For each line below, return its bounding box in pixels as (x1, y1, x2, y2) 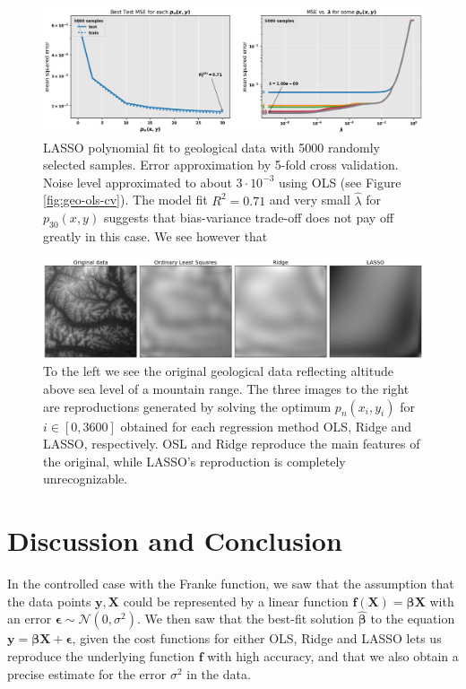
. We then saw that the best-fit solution (136, 609, 355, 628)
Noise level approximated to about (43, 172, 232, 191)
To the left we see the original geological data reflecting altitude (43, 362, 393, 380)
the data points (7, 591, 91, 610)
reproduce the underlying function (7, 647, 195, 666)
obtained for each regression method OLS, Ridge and (120, 416, 412, 435)
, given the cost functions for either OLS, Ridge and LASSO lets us (72, 629, 442, 648)
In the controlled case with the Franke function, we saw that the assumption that (7, 574, 454, 593)
